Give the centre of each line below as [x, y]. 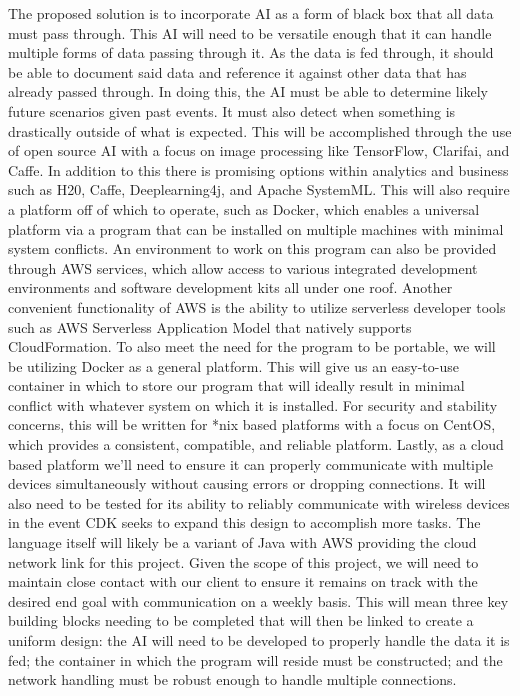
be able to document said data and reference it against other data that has [237, 71]
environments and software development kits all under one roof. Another [230, 287]
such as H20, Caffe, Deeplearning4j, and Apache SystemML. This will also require [259, 189]
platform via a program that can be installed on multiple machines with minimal [256, 228]
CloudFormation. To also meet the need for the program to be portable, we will [252, 346]
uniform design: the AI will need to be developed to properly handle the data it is [259, 640]
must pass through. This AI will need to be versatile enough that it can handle [250, 32]
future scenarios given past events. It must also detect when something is [232, 110]
